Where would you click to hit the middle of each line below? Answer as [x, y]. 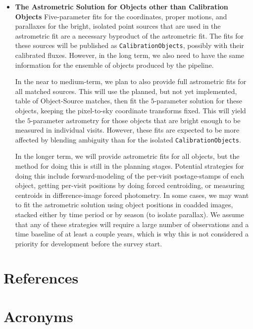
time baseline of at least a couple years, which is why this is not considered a [132, 234]
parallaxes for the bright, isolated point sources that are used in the [118, 26]
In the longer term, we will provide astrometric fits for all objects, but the [127, 156]
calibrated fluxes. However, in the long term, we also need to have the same [130, 55]
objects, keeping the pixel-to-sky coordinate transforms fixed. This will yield [130, 110]
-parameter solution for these [198, 101]
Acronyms [38, 316]
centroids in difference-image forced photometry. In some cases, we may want [132, 195]
